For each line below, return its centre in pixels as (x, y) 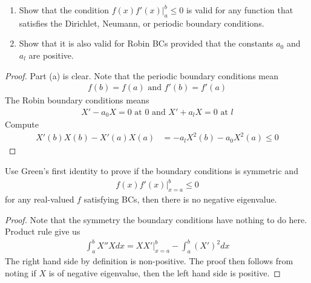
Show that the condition (64, 10)
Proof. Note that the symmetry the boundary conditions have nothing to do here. (156, 219)
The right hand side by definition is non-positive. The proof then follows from (149, 261)
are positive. (51, 55)
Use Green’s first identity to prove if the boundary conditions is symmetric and (152, 171)
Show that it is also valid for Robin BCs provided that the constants (146, 43)
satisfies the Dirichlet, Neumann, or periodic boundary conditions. (142, 23)
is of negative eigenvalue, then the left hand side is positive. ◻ (165, 272)
